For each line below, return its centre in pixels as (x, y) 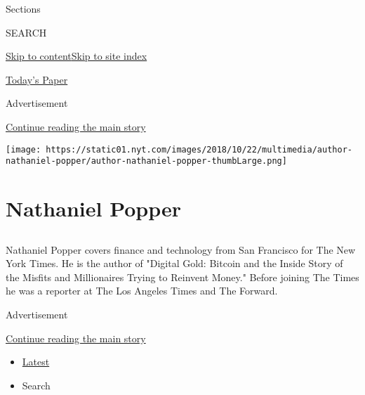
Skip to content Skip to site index (77, 56)
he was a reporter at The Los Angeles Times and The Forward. (142, 291)
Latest (36, 362)
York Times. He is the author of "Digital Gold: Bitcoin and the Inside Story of (174, 263)
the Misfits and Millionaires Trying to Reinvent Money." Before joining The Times (182, 277)
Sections (23, 8)
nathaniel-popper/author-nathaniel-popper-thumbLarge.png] (146, 161)
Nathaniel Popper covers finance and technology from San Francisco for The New (181, 249)
